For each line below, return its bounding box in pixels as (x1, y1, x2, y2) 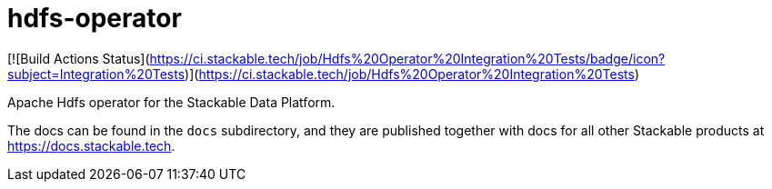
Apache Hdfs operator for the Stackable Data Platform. (7, 94, 336, 110)
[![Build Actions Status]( (7, 50, 150, 66)
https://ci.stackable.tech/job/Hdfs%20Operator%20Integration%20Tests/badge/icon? (149, 50, 666, 66)
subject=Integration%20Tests (7, 65, 185, 82)
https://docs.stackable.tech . (7, 137, 175, 154)
